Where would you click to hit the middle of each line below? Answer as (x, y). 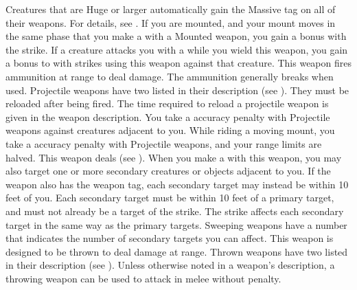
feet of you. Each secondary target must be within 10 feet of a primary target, (170, 198)
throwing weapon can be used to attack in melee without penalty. (143, 278)
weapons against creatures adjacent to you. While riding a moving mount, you (170, 130)
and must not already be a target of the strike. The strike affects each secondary (175, 211)
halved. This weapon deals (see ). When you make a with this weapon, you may (174, 157)
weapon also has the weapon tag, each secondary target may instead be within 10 (177, 184)
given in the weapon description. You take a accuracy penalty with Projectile (168, 116)
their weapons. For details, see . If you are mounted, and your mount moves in (171, 22)
